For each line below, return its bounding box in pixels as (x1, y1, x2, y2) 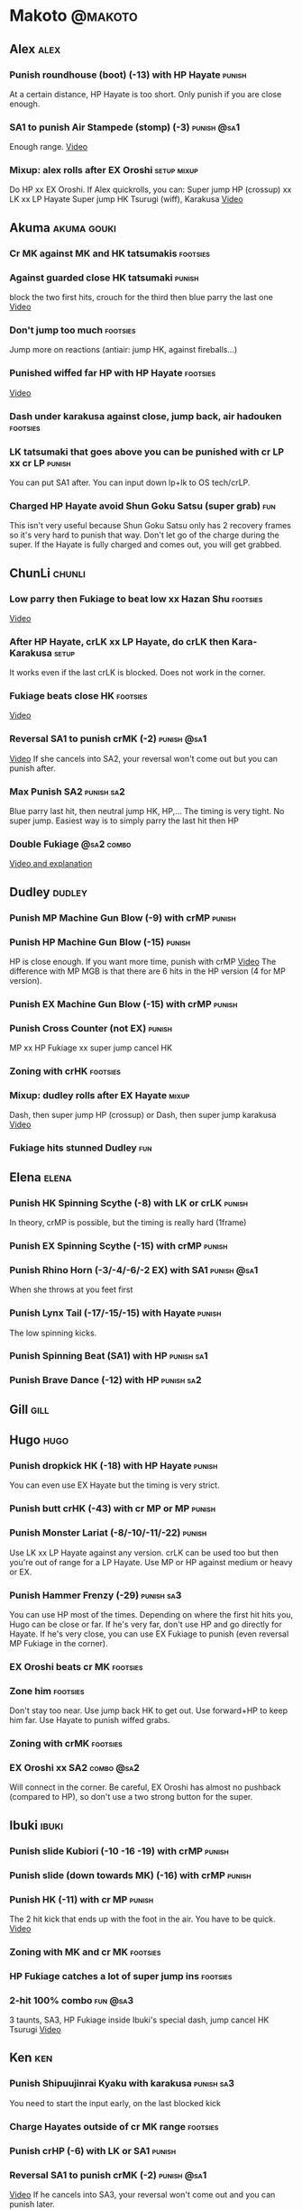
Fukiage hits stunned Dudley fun (9, 1142, 152, 1154)
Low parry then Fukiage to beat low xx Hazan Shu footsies (9, 592, 263, 605)
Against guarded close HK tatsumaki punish (9, 271, 199, 284)
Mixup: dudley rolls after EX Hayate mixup (9, 1089, 190, 1102)
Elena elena (9, 1169, 72, 1185)
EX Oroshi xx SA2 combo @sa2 (9, 1762, 140, 1774)
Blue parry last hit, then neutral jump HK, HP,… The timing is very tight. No (9, 806, 285, 817)
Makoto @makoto (9, 5, 138, 26)
